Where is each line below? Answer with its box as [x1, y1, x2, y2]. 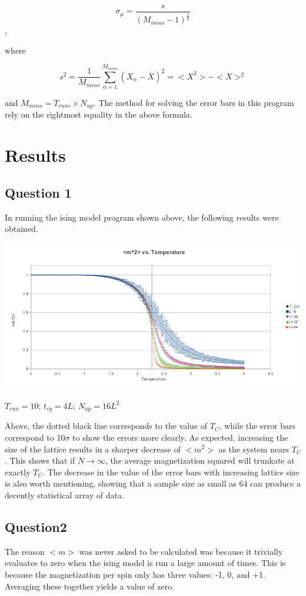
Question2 [5, 517, 67, 535]
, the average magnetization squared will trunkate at [105, 454, 295, 467]
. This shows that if [5, 454, 75, 467]
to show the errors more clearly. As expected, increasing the [72, 431, 288, 443]
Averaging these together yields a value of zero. [5, 580, 175, 592]
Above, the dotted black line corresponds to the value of [5, 419, 208, 432]
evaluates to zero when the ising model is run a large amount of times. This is [5, 557, 286, 569]
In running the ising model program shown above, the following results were [5, 211, 279, 223]
